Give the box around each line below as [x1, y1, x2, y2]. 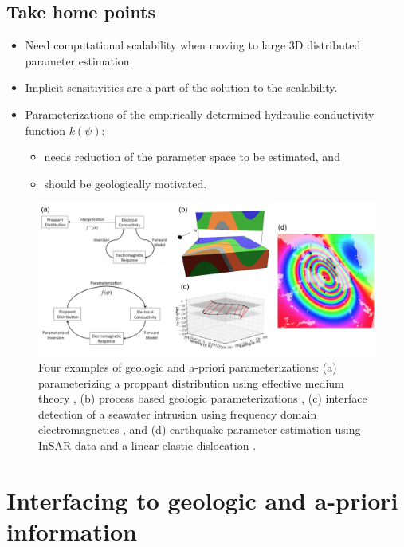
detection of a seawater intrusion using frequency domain [38, 405, 317, 422]
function [25, 121, 65, 138]
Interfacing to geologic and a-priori [6, 483, 398, 516]
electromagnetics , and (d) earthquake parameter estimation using [38, 421, 361, 438]
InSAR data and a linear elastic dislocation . [38, 437, 257, 454]
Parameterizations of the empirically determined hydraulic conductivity [25, 105, 375, 122]
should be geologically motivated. [44, 175, 207, 191]
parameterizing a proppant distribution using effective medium [38, 374, 344, 391]
